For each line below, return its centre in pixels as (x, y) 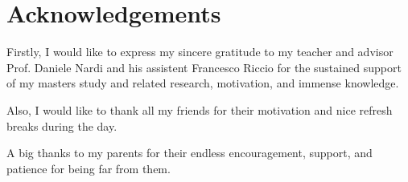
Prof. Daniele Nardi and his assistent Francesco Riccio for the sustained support (204, 67)
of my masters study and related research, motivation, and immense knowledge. (203, 83)
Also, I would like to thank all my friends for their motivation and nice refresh (200, 109)
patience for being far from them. (89, 168)
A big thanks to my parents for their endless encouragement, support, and (190, 153)
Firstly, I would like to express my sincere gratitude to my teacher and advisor (200, 52)
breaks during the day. (62, 125)
